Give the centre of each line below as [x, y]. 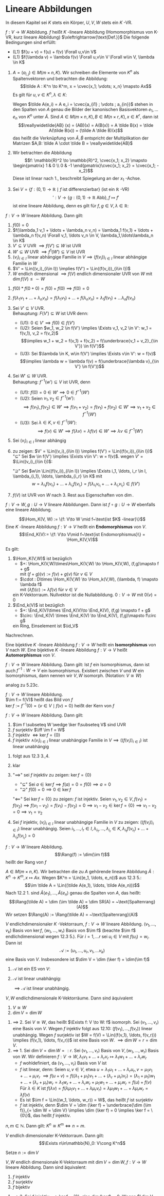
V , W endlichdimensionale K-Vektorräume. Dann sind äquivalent [69, 998]
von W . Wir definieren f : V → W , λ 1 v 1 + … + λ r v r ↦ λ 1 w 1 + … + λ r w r [80, 1057]
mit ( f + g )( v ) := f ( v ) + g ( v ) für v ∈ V [56, 574]
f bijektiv [21, 1187]
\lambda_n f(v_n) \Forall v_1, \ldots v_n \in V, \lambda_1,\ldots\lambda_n [83, 236]
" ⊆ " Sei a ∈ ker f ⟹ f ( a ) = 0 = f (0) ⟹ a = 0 [65, 784]
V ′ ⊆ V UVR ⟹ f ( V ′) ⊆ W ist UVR [47, 246]
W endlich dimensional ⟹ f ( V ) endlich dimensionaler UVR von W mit [82, 274]
